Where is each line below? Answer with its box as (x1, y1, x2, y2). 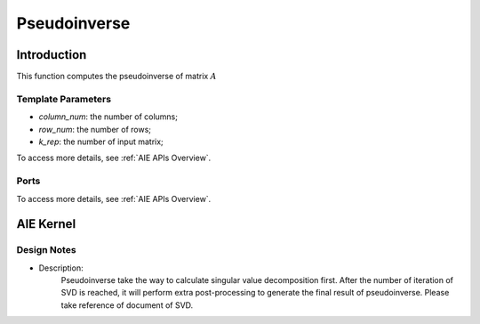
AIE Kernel (16, 216, 76, 231)
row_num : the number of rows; (38, 124, 151, 134)
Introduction (16, 47, 87, 62)
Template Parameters (16, 93, 111, 105)
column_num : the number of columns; (38, 111, 178, 122)
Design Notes (16, 244, 76, 256)
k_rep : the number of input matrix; (38, 136, 164, 147)
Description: (38, 263, 84, 273)
